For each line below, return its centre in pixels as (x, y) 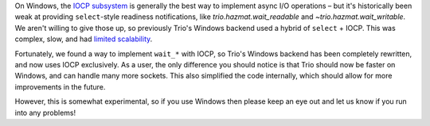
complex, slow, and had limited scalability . (84, 39)
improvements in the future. (60, 86)
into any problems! (45, 113)
